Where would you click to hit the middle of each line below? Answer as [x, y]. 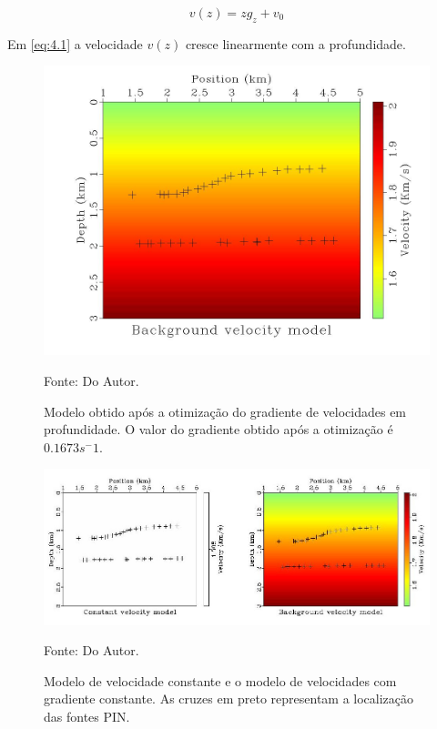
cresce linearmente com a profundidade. [295, 43]
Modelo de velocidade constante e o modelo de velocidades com [220, 680]
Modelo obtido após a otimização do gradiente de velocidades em [225, 411]
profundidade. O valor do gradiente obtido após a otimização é [218, 429]
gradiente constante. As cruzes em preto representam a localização [229, 699]
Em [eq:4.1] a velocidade [75, 43]
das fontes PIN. [87, 716]
